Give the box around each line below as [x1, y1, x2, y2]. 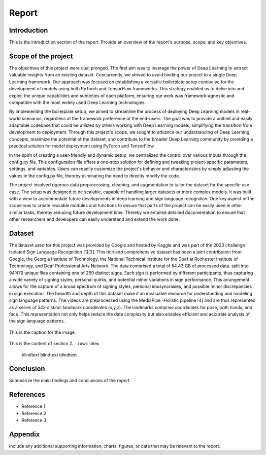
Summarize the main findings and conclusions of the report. [9, 378, 131, 384]
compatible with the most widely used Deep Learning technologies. [9, 99, 146, 105]
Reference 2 [21, 410, 47, 416]
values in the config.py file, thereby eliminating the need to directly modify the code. [9, 173, 180, 178]
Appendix [9, 430, 40, 438]
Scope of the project [9, 52, 73, 60]
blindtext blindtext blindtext [21, 351, 77, 357]
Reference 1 [21, 403, 46, 409]
